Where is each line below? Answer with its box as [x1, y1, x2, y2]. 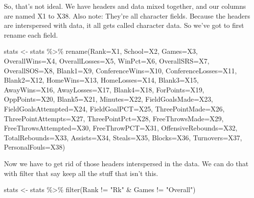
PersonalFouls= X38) [4, 142, 66, 152]
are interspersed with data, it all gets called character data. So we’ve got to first [4, 20, 244, 30]
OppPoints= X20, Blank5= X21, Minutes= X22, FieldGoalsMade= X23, [4, 94, 213, 104]
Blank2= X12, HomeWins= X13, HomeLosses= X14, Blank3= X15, [4, 75, 199, 85]
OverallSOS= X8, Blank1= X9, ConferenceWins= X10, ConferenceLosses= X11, [4, 65, 237, 75]
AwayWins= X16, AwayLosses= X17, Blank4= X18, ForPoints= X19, [4, 84, 205, 94]
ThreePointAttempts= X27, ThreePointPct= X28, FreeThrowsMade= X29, [4, 113, 224, 123]
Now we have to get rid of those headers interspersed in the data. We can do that [4, 158, 249, 168]
